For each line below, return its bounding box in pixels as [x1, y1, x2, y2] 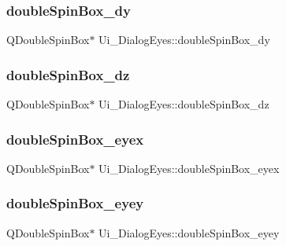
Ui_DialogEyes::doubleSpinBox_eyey [98, 224, 280, 240]
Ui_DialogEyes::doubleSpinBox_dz [98, 96, 269, 112]
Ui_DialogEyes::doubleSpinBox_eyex [98, 160, 280, 176]
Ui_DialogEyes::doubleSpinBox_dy [98, 31, 270, 48]
